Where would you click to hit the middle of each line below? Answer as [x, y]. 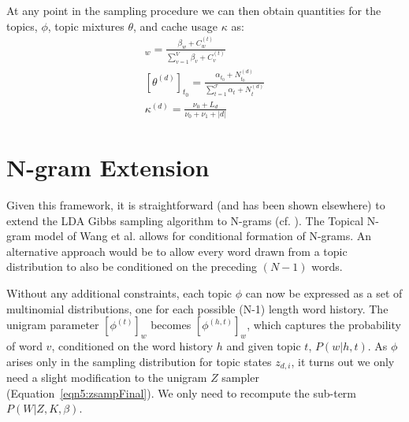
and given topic [264, 346]
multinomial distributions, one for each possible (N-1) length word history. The [197, 308]
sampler [240, 378]
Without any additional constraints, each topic [119, 293]
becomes [171, 325]
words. [327, 267]
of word [24, 346]
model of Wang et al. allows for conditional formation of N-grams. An [203, 236]
